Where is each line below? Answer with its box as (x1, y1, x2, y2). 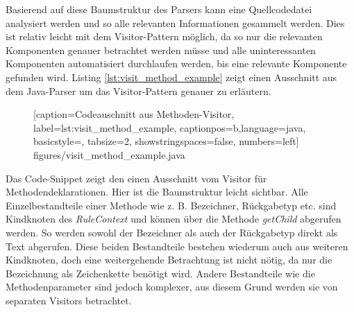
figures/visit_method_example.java (33, 147, 185, 162)
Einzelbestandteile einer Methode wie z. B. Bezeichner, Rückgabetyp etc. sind (6, 198, 337, 212)
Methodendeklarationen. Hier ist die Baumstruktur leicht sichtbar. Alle (6, 184, 308, 199)
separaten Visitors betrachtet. (6, 293, 132, 307)
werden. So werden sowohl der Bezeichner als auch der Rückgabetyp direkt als (6, 225, 338, 239)
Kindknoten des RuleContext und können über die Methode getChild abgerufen (6, 211, 342, 226)
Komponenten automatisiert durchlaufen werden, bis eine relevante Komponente (6, 56, 347, 71)
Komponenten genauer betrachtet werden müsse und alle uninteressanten (6, 42, 316, 57)
